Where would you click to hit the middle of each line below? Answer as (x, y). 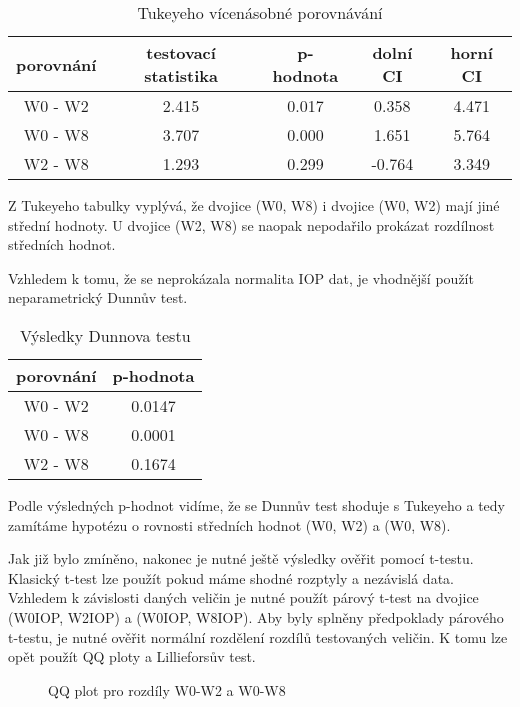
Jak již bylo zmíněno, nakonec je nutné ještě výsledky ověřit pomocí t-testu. (241, 558)
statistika (181, 75)
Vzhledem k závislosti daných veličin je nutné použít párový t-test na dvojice (243, 597)
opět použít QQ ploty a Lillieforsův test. (132, 656)
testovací (181, 52)
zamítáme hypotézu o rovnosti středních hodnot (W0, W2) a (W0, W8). (229, 524)
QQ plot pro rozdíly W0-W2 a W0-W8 (167, 689)
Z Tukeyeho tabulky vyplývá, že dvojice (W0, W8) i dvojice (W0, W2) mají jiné (254, 205)
